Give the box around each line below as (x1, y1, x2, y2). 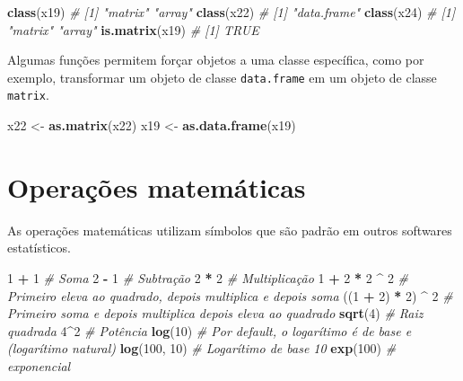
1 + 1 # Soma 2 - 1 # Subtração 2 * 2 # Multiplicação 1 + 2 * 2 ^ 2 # (7, 269, 409, 287)
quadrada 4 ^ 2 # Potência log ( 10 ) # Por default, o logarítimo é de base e (7, 321, 412, 340)
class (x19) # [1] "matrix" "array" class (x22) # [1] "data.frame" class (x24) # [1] (7, 3, 456, 21)
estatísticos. (7, 238, 71, 257)
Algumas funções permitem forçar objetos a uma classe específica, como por (7, 50, 424, 69)
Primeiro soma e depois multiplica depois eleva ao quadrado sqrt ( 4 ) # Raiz (7, 304, 424, 323)
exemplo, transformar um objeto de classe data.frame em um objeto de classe (7, 67, 437, 86)
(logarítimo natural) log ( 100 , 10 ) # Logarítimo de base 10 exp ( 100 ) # (7, 339, 397, 358)
